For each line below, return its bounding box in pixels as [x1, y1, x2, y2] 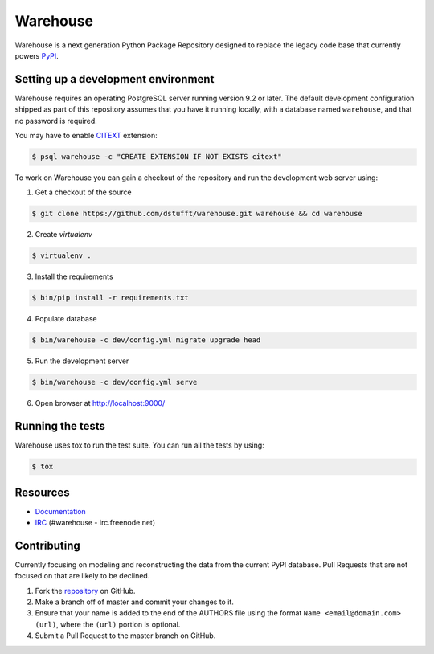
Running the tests [14, 419, 106, 433]
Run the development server [35, 356, 129, 366]
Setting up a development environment [14, 72, 215, 86]
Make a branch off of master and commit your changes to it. [35, 597, 235, 607]
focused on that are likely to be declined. [14, 571, 150, 581]
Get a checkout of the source [35, 187, 132, 197]
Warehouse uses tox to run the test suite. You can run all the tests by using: [14, 440, 264, 450]
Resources [14, 485, 70, 499]
